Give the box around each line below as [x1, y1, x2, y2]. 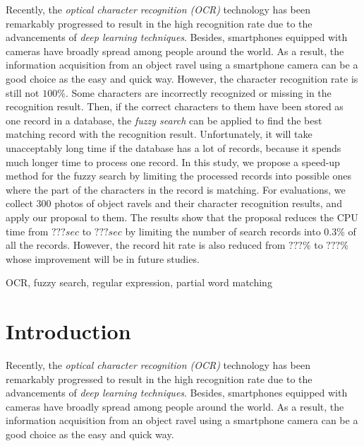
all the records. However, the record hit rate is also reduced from [6, 237, 286, 252]
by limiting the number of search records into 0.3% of [125, 223, 356, 238]
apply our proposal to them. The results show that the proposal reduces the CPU [6, 209, 358, 224]
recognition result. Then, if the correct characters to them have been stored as [6, 99, 344, 114]
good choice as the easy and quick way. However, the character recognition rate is [6, 71, 358, 86]
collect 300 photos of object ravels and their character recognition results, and [6, 196, 342, 211]
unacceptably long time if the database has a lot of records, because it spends [6, 140, 341, 155]
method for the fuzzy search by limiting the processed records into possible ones [6, 168, 351, 183]
